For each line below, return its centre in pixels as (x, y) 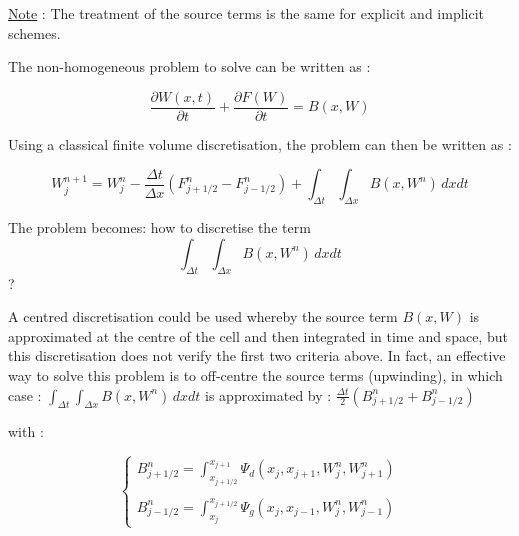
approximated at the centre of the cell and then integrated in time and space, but (258, 335)
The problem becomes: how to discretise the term (159, 227)
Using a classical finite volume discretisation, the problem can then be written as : (260, 143)
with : (26, 431)
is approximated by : (268, 394)
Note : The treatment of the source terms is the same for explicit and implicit (246, 13)
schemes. (34, 32)
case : (25, 394)
